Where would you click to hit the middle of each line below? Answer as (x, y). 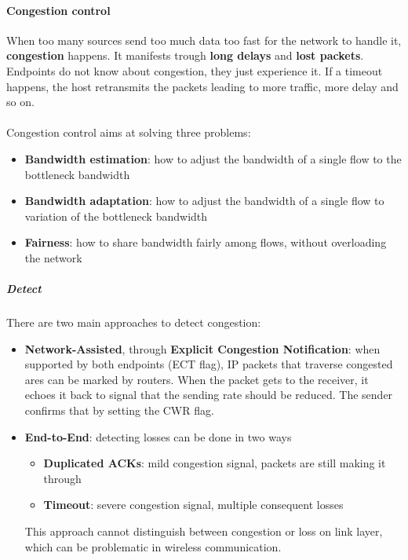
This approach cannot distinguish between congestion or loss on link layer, (204, 531)
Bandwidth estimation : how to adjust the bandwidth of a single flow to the (213, 158)
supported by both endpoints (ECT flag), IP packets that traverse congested (209, 364)
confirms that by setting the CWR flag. (119, 410)
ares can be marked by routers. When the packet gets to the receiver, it (197, 379)
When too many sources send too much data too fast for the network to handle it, (204, 40)
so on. (20, 102)
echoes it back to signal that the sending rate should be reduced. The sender (209, 395)
